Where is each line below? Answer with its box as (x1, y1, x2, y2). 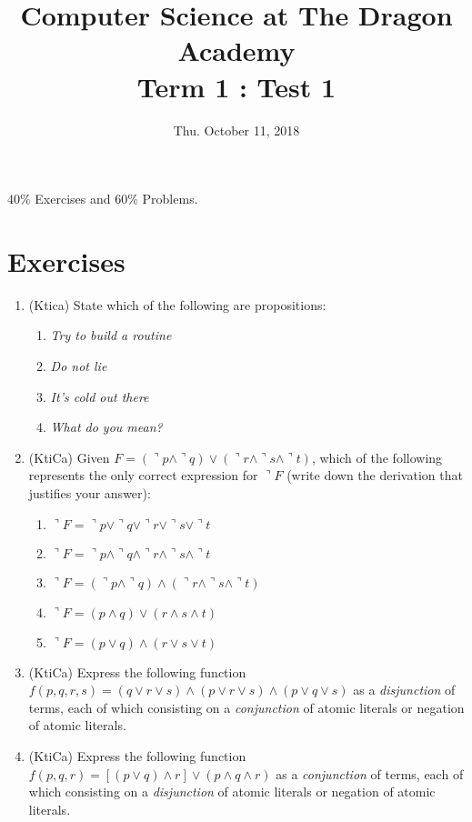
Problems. (142, 189, 198, 208)
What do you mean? (50, 417, 163, 436)
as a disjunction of (353, 680, 456, 699)
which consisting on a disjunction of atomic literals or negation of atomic (28, 782, 436, 801)
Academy (177, 32, 296, 69)
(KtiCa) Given (28, 447, 110, 466)
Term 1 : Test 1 (136, 67, 336, 105)
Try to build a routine (50, 326, 172, 345)
